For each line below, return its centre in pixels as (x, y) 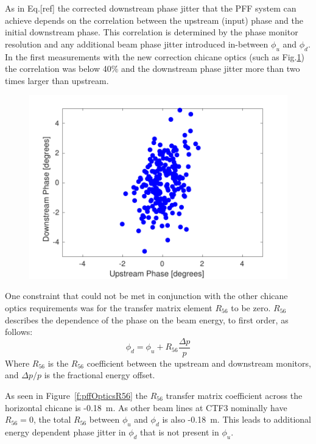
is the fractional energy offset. (100, 375)
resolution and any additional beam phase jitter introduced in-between (137, 44)
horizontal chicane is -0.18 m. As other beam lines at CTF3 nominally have (146, 407)
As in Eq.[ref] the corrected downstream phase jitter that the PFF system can (151, 8)
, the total (52, 419)
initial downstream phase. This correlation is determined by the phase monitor (152, 32)
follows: (19, 332)
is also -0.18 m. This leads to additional (237, 419)
